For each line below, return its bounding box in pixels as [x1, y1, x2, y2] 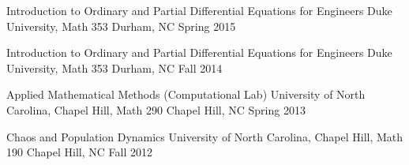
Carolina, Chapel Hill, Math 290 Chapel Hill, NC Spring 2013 [6, 101, 306, 118]
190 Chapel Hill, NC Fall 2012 [6, 144, 152, 160]
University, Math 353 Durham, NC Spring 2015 [6, 17, 236, 34]
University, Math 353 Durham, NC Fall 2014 [6, 59, 223, 76]
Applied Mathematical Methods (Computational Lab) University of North [6, 86, 366, 103]
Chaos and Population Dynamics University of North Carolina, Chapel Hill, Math [6, 128, 403, 144]
